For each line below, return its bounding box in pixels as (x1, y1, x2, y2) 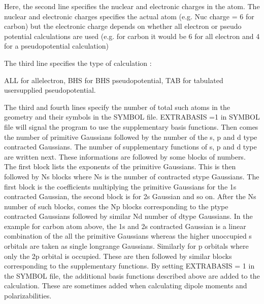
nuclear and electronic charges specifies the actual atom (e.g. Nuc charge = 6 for (4, 11, 254, 21)
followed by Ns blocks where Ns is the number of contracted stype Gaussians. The (4, 171, 259, 181)
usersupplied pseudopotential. (4, 85, 96, 95)
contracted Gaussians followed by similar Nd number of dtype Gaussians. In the (4, 211, 253, 221)
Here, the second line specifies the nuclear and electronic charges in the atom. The (4, 1, 260, 11)
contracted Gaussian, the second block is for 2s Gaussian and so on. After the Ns (4, 191, 256, 202)
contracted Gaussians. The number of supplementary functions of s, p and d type (4, 141, 257, 152)
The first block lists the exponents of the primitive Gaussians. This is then (4, 161, 236, 172)
